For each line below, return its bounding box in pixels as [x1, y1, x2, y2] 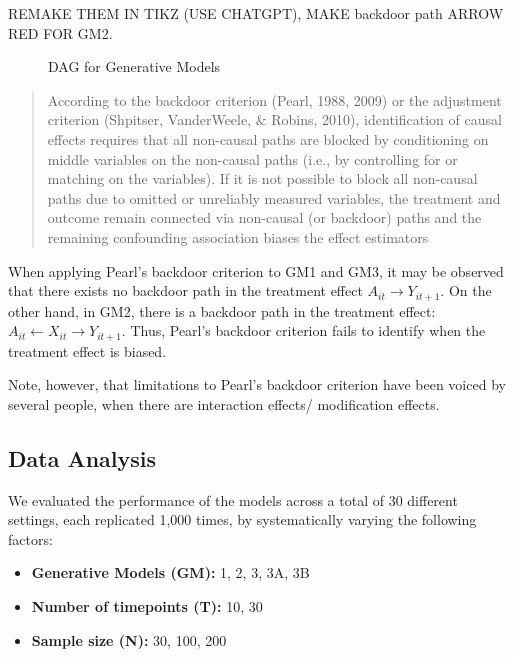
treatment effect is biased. [8, 340, 167, 361]
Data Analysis [8, 442, 157, 473]
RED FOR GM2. [8, 22, 113, 43]
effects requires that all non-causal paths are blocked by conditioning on [47, 128, 489, 149]
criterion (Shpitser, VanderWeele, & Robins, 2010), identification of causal [47, 109, 502, 130]
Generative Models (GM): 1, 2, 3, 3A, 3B [31, 562, 310, 583]
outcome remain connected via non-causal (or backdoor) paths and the [47, 207, 482, 228]
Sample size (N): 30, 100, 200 [31, 629, 227, 650]
